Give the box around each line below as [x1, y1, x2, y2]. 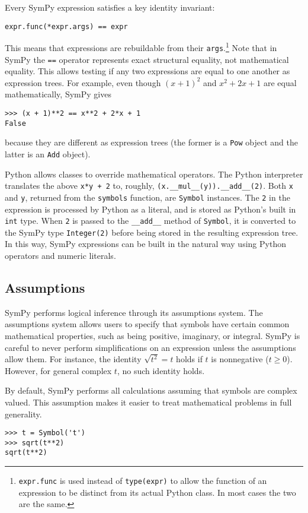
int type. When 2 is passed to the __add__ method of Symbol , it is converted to [5, 214, 296, 227]
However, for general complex [5, 364, 112, 376]
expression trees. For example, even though [5, 76, 161, 88]
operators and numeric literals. [5, 249, 116, 262]
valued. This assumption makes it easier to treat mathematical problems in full [5, 395, 292, 408]
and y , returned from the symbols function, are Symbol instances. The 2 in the [5, 191, 290, 203]
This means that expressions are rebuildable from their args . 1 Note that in [5, 40, 277, 53]
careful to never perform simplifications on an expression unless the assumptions [5, 341, 296, 353]
